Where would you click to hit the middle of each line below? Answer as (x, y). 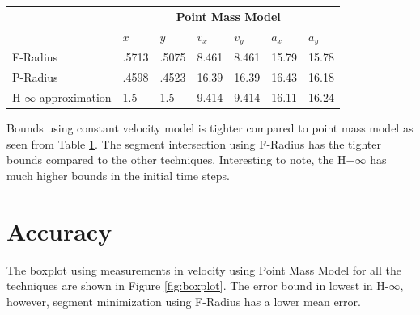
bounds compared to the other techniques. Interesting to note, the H (176, 160)
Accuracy (59, 231)
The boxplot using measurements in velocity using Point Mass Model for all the (204, 269)
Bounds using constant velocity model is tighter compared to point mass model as (210, 128)
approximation (75, 97)
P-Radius (35, 77)
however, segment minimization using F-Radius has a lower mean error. (184, 301)
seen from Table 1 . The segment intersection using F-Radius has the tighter (194, 143)
